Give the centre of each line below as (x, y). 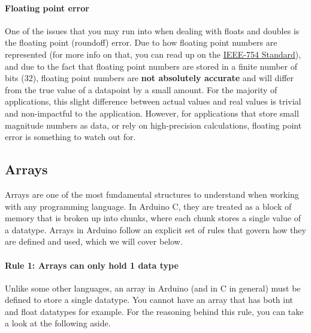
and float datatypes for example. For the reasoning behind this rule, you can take (154, 311)
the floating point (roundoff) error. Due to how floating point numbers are (141, 42)
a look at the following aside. (58, 323)
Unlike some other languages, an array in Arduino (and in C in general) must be (153, 288)
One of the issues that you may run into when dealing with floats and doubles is (152, 30)
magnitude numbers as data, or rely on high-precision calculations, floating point (153, 125)
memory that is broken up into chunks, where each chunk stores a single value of (153, 218)
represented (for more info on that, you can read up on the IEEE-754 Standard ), (153, 54)
